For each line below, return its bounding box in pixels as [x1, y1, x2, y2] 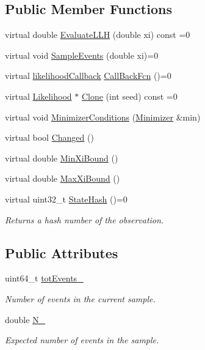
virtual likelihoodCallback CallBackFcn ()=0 [5, 69, 171, 82]
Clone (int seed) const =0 [81, 89, 178, 102]
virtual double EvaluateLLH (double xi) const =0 [5, 28, 190, 41]
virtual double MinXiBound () [5, 151, 118, 164]
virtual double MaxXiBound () [5, 172, 120, 185]
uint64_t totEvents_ [5, 272, 84, 285]
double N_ [5, 313, 46, 326]
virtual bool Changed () [5, 131, 94, 144]
